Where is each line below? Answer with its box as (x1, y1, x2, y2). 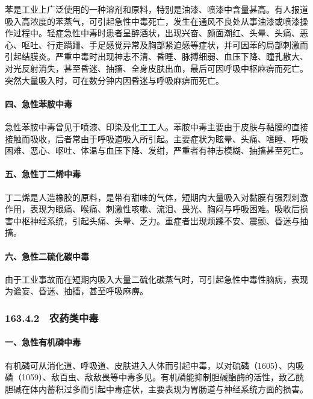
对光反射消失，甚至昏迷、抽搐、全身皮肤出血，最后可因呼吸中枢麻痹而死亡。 (5, 61, 308, 74)
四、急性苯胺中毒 (5, 97, 72, 110)
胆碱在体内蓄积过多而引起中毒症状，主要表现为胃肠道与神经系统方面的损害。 (5, 382, 308, 395)
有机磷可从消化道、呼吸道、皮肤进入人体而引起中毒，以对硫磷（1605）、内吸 (5, 359, 304, 371)
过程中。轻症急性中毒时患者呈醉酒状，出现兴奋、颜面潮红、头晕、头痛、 (13, 27, 300, 39)
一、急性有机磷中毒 (5, 336, 81, 348)
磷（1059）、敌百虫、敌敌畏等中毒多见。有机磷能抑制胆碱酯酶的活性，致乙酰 (5, 371, 304, 383)
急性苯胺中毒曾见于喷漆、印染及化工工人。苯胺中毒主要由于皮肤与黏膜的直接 (5, 120, 308, 133)
